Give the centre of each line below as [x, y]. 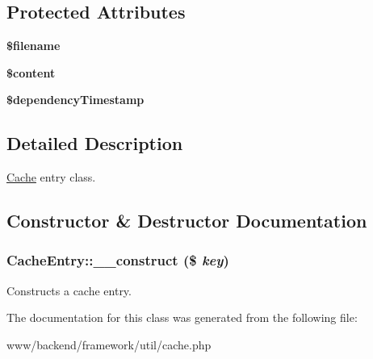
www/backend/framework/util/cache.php [109, 344]
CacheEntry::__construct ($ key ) [118, 260]
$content [31, 72]
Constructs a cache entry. [69, 290]
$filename [34, 46]
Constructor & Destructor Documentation [187, 221]
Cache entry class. [51, 177]
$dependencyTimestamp [75, 100]
